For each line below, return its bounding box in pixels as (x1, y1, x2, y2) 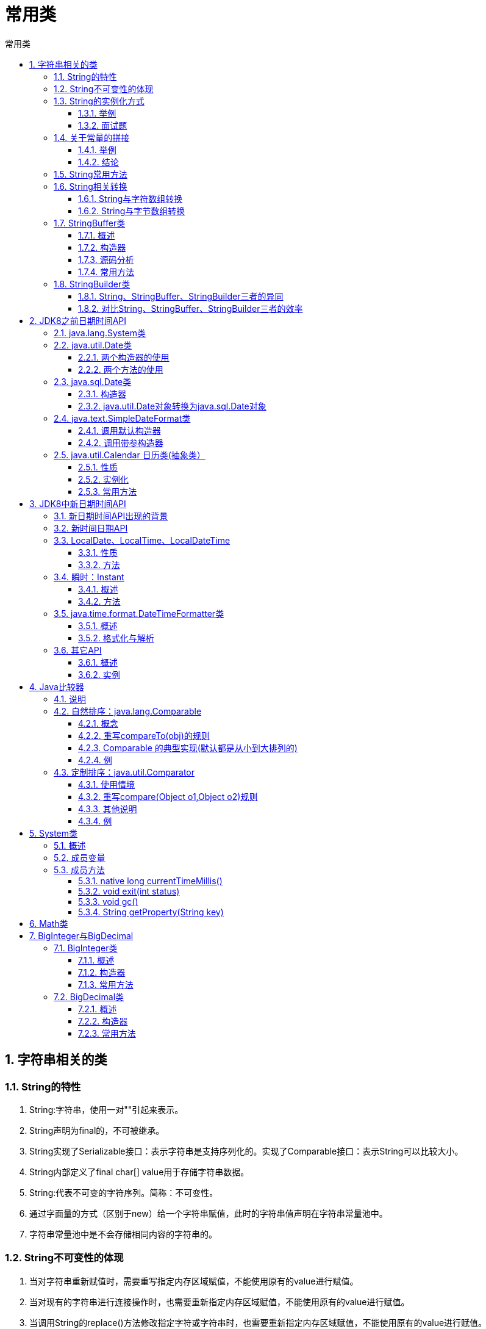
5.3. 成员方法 (54, 864, 105, 875)
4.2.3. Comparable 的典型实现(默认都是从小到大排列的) (78, 742, 298, 753)
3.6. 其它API (54, 644, 102, 655)
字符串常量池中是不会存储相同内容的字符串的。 (29, 1228, 217, 1239)
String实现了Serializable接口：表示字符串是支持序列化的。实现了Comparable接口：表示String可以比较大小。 (29, 1145, 463, 1156)
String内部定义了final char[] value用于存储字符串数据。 (29, 1166, 249, 1177)
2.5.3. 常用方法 (78, 486, 137, 497)
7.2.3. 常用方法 (78, 1028, 136, 1039)
